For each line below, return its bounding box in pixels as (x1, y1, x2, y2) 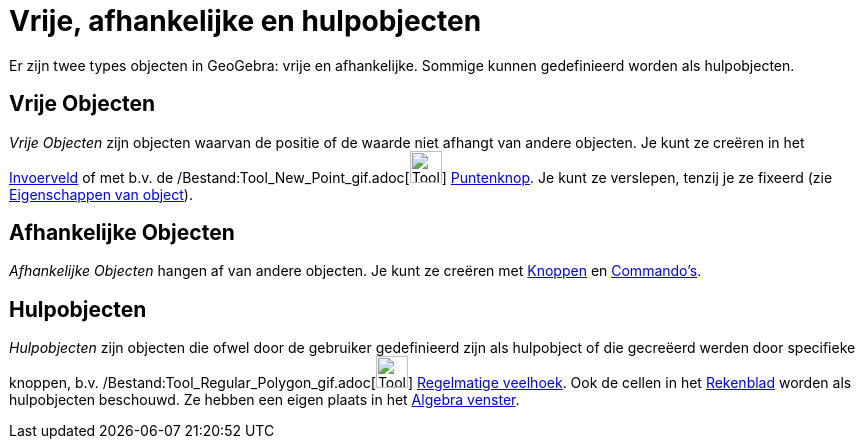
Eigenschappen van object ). (9, 185, 193, 203)
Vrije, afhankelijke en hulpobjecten (9, 4, 482, 38)
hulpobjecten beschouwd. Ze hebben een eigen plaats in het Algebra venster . (9, 391, 520, 409)
